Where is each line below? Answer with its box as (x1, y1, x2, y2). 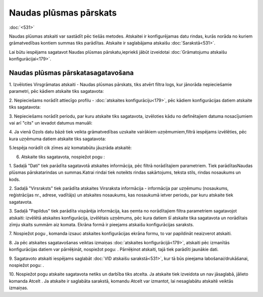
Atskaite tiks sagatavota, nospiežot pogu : (21, 154, 105, 160)
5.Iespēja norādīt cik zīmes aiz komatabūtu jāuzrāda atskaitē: (9, 145, 132, 151)
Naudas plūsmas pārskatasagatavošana (9, 68, 134, 77)
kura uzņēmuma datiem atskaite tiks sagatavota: (9, 136, 106, 142)
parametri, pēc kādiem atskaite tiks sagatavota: (9, 88, 104, 94)
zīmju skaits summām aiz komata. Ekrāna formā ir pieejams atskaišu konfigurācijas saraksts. (9, 222, 194, 228)
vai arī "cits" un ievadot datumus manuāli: (9, 120, 93, 126)
